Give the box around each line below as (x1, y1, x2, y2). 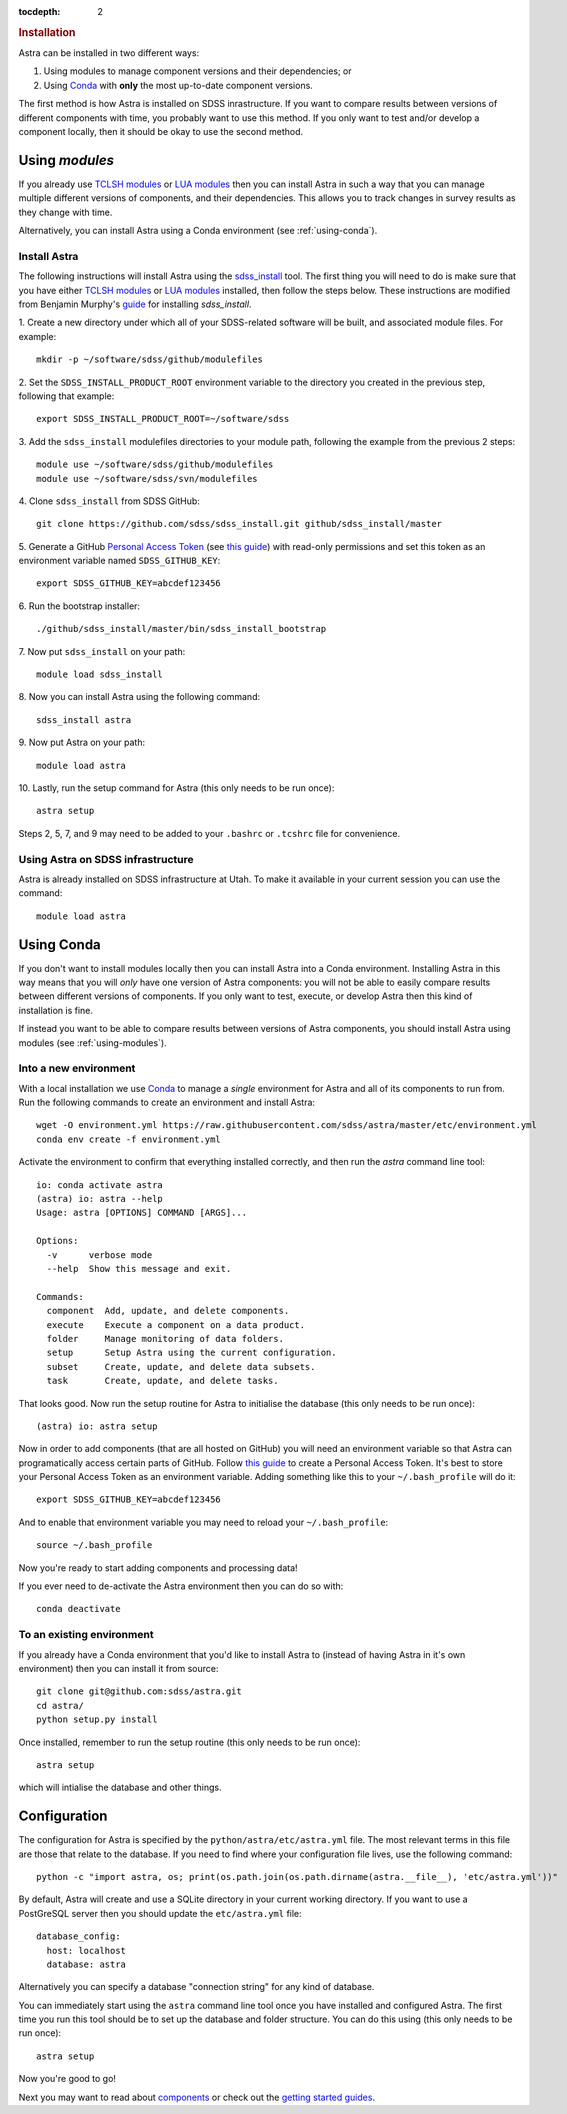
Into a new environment (18, 1061, 136, 1075)
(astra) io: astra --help (36, 1193, 164, 1205)
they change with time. (18, 206, 113, 218)
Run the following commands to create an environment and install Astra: (18, 1096, 315, 1109)
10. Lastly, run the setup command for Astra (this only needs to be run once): (18, 781, 335, 794)
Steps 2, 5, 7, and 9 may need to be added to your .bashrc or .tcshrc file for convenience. (18, 827, 400, 839)
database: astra (46, 1958, 127, 1970)
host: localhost (46, 1945, 127, 1956)
